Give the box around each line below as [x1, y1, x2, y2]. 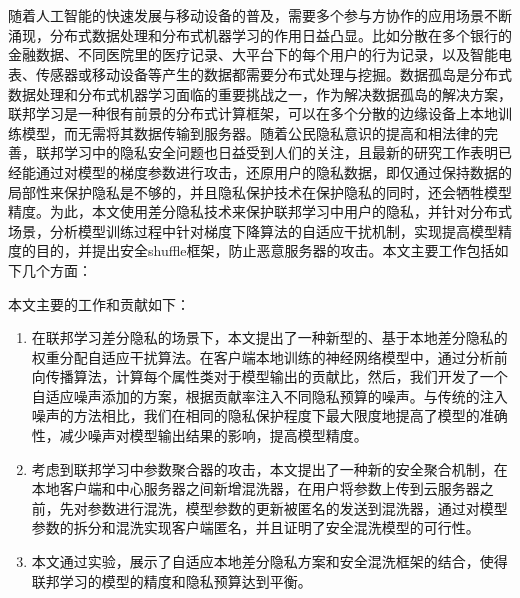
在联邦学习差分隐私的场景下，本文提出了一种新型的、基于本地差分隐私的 [31, 327, 508, 348]
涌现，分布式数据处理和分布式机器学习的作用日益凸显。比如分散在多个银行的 [8, 24, 512, 45]
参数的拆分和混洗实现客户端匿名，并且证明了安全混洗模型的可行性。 [31, 517, 480, 538]
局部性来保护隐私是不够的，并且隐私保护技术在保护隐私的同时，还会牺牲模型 [8, 181, 512, 202]
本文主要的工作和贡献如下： [8, 293, 190, 314]
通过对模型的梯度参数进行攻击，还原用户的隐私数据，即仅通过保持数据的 [35, 161, 512, 182]
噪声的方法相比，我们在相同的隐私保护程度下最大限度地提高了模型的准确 [31, 405, 508, 426]
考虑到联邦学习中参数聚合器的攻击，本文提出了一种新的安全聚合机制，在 [31, 458, 508, 479]
